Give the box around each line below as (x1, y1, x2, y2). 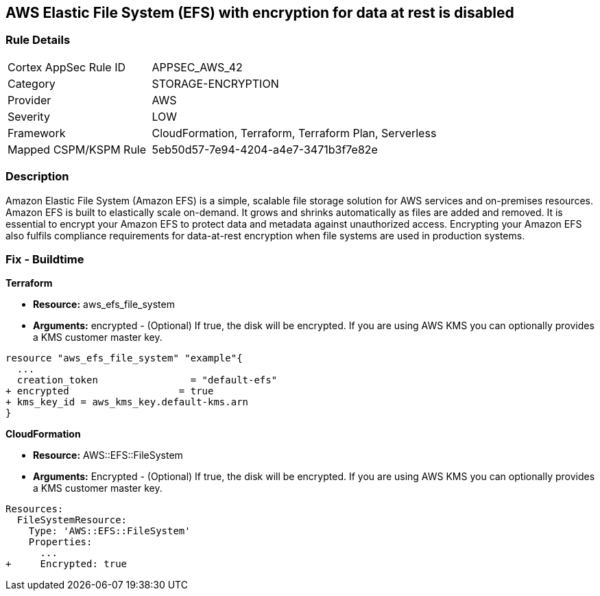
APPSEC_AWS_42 (152, 60, 243, 74)
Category (8, 76, 56, 91)
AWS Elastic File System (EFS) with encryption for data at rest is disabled (5, 4, 514, 21)
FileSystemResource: (16, 514, 128, 526)
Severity (8, 109, 50, 123)
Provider (8, 93, 51, 107)
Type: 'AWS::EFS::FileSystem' (28, 525, 191, 537)
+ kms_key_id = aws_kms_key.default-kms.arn (5, 396, 249, 408)
